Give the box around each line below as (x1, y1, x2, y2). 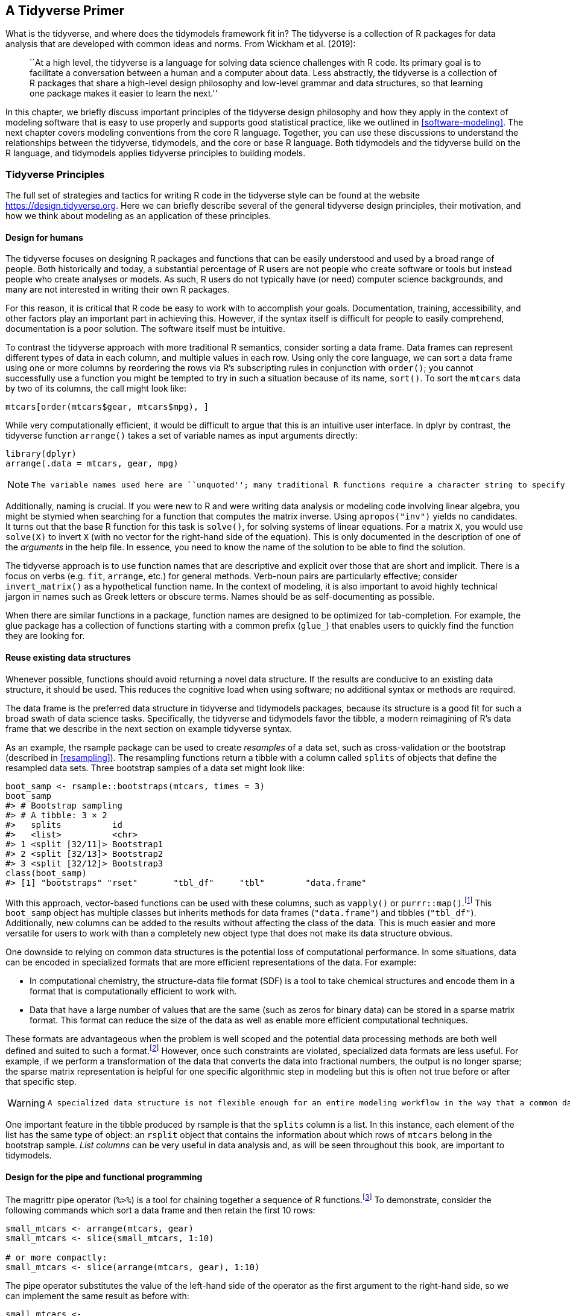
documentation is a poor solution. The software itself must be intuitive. (5, 323, 286, 334)
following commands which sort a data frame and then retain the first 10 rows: (5, 1204, 315, 1215)
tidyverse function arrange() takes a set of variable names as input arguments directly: (5, 430, 358, 441)
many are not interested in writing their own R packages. (5, 284, 230, 295)
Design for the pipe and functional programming (5, 1171, 203, 1182)
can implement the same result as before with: (5, 1290, 189, 1301)
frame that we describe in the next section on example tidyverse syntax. (5, 723, 293, 734)
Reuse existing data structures (5, 652, 131, 663)
